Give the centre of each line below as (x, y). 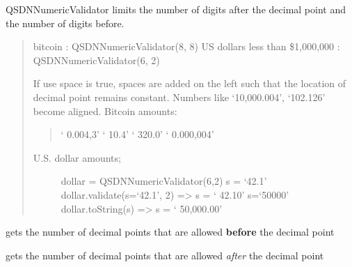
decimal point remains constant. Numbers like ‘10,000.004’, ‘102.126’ (179, 97)
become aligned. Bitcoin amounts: (105, 110)
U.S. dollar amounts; (77, 157)
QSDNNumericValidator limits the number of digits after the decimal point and (176, 9)
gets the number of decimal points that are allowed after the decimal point (165, 255)
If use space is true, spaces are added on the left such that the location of (190, 83)
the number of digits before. (65, 23)
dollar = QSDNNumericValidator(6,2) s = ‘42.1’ (164, 181)
